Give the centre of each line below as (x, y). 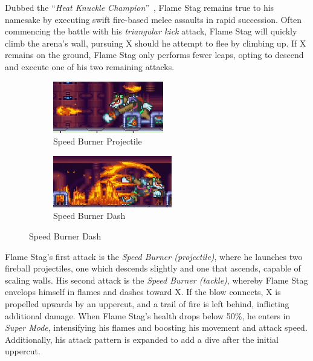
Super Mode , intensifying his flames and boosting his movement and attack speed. (156, 327)
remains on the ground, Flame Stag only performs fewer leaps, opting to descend (154, 55)
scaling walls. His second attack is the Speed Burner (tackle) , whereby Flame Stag (156, 280)
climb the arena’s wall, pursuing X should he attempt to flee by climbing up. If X (156, 43)
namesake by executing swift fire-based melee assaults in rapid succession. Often (153, 19)
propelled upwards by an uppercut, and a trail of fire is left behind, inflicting (147, 303)
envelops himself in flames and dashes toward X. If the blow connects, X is (143, 292)
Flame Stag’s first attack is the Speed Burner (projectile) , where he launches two (154, 256)
